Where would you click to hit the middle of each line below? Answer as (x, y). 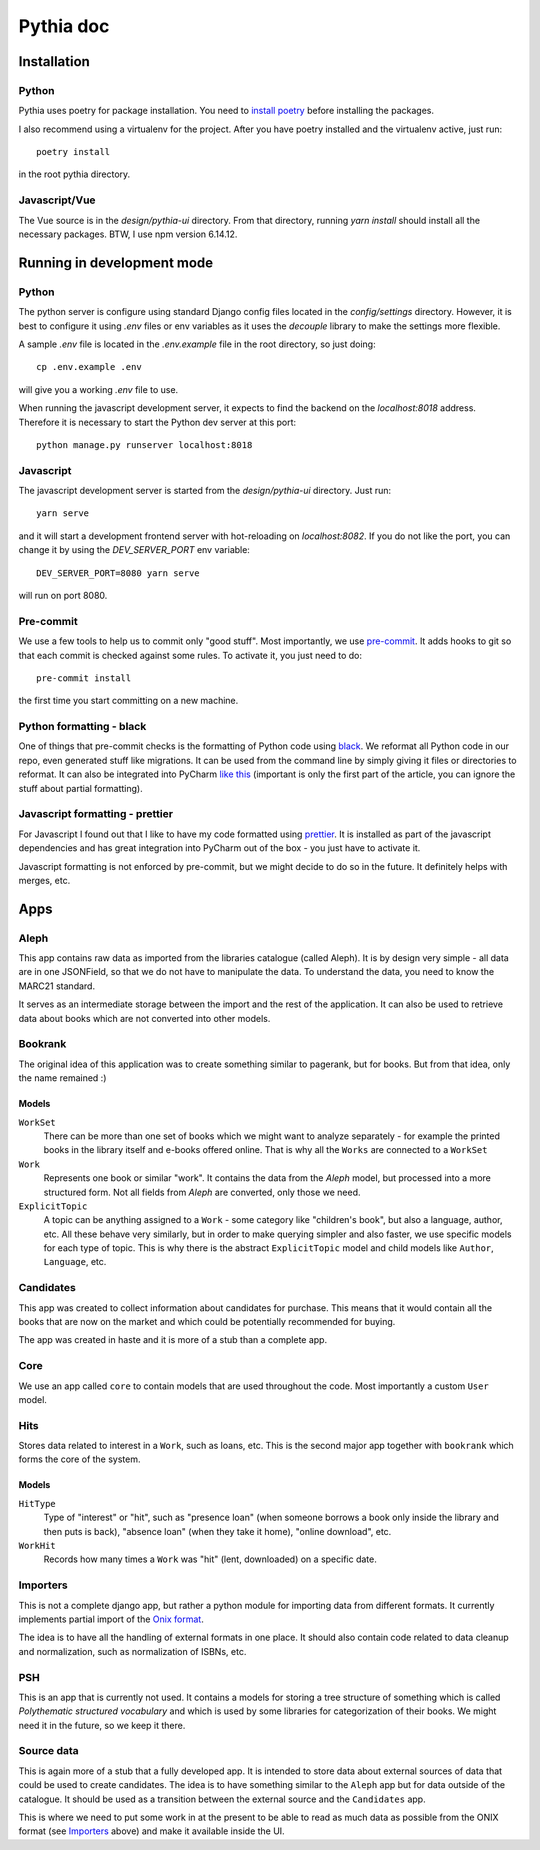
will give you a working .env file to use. (98, 389)
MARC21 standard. (56, 986)
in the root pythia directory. (74, 174)
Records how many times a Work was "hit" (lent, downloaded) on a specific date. (210, 1559)
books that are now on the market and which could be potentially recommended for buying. (207, 1322)
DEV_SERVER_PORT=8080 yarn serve (118, 573)
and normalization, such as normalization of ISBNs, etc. (132, 1651)
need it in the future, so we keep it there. (102, 1725)
